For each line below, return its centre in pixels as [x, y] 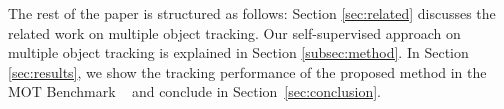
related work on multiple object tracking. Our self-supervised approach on [234, 32]
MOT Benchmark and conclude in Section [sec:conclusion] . [194, 91]
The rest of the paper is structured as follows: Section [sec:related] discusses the [252, 13]
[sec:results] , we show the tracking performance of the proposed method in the [247, 71]
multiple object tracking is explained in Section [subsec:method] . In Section [238, 52]
